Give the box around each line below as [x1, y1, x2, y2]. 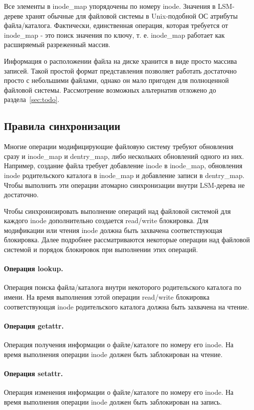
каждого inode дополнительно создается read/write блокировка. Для [4, 215, 208, 226]
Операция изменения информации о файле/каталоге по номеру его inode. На [4, 387, 234, 397]
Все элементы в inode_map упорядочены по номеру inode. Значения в [4, 1, 216, 11]
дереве [4, 10, 23, 21]
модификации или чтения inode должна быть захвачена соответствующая [4, 225, 223, 235]
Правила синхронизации [4, 118, 120, 133]
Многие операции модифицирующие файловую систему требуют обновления [4, 141, 233, 152]
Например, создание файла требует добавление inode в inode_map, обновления [4, 160, 243, 171]
